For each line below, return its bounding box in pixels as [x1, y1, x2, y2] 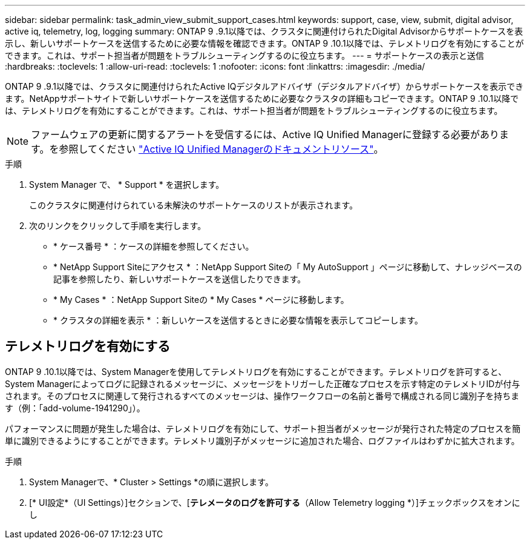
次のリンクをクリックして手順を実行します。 [29, 221, 206, 231]
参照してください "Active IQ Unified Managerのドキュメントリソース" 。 [59, 143, 384, 155]
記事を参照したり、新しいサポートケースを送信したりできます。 [53, 274, 306, 284]
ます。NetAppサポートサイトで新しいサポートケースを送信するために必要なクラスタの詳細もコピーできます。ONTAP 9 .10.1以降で [5, 93, 519, 104]
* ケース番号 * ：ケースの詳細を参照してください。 [53, 241, 254, 251]
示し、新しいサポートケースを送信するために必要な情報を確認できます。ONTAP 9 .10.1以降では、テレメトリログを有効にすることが [5, 38, 524, 48]
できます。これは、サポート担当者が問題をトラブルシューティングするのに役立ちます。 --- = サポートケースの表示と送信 [5, 50, 485, 61]
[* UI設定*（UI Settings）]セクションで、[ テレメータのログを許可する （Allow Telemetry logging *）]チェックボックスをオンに [29, 497, 520, 508]
